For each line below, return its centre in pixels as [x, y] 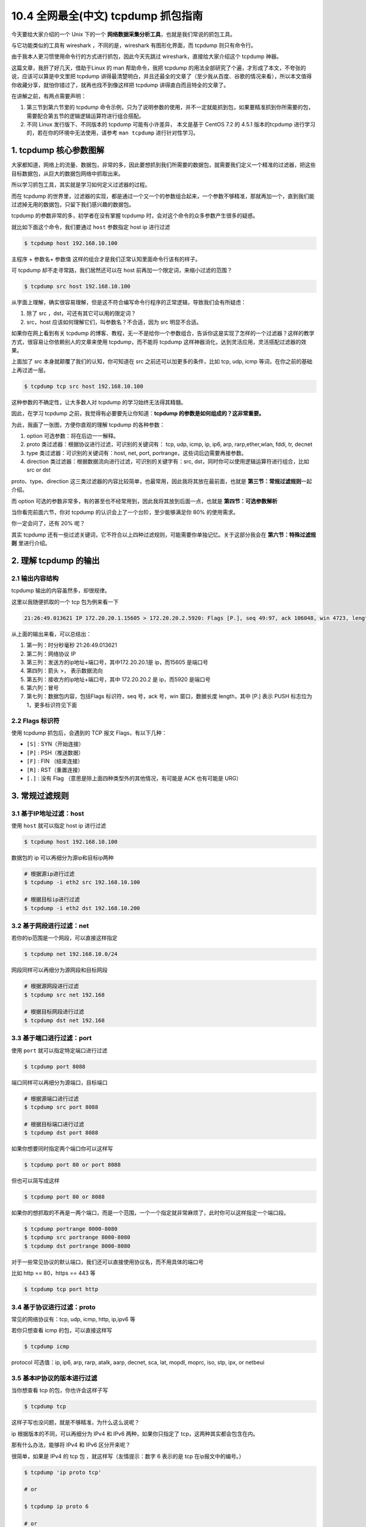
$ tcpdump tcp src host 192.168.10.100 [84, 386]
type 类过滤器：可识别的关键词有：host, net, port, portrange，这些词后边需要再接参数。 [137, 453]
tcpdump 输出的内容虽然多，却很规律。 [61, 591]
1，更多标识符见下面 [52, 705]
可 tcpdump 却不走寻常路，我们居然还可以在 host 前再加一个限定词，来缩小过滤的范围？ [122, 270]
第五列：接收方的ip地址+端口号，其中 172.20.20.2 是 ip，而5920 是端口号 [119, 679]
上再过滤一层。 [30, 370]
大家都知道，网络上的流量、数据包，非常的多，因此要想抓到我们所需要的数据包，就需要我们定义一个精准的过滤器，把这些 [163, 165]
